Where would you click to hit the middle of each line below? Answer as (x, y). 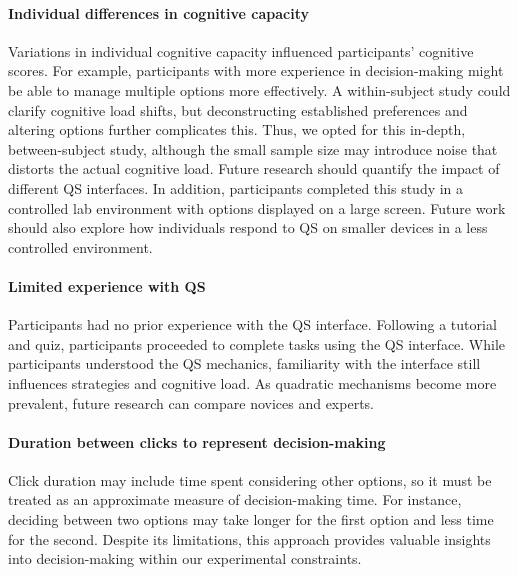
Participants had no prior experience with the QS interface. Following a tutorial (252, 324)
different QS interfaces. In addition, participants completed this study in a (236, 187)
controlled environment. (80, 246)
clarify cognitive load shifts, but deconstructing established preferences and (238, 109)
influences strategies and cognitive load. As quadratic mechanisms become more (252, 382)
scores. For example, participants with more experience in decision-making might (256, 70)
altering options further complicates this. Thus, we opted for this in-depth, (237, 129)
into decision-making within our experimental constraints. (185, 558)
